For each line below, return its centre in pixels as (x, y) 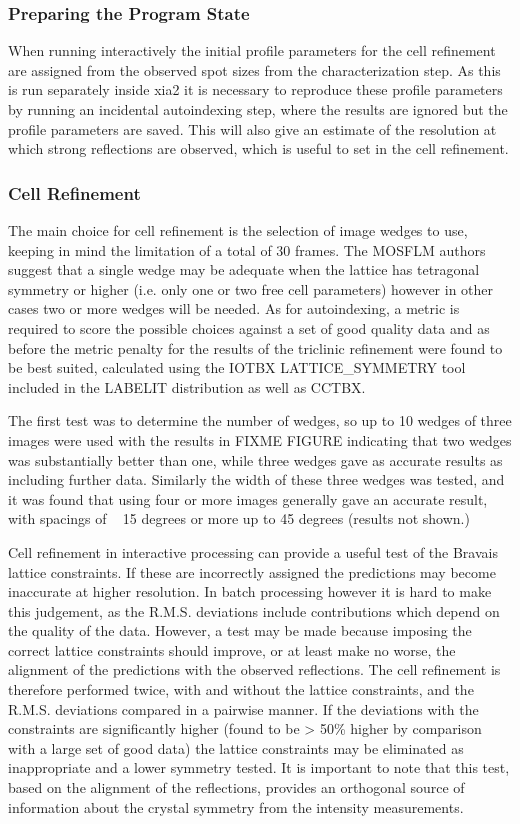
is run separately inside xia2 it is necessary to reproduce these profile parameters (255, 89)
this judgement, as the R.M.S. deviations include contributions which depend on (254, 610)
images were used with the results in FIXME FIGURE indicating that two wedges (260, 439)
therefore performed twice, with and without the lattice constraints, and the (241, 689)
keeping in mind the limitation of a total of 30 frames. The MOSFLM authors (247, 249)
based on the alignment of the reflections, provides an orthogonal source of (236, 787)
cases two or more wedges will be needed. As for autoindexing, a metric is (234, 308)
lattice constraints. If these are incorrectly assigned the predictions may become (252, 571)
